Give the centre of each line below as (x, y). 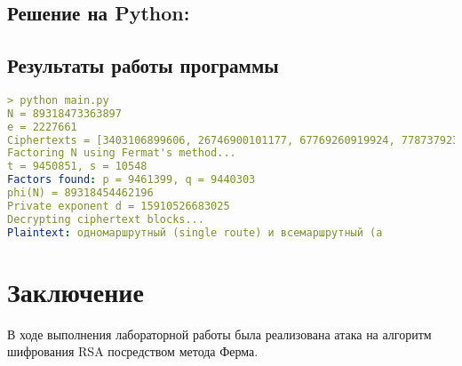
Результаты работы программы (143, 65)
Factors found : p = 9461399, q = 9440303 (131, 180)
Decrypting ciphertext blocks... (106, 219)
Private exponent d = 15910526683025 (119, 206)
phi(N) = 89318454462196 (80, 193)
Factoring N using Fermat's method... (122, 153)
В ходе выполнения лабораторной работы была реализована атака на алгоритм (219, 334)
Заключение (76, 291)
